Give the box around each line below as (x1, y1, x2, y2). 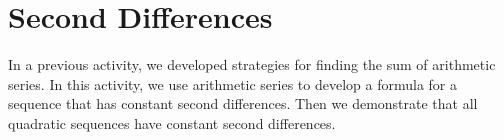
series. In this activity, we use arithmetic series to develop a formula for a (8, 73, 457, 94)
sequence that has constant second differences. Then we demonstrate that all (8, 93, 478, 114)
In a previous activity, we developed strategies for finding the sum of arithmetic (8, 54, 496, 75)
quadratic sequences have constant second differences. (8, 112, 336, 133)
